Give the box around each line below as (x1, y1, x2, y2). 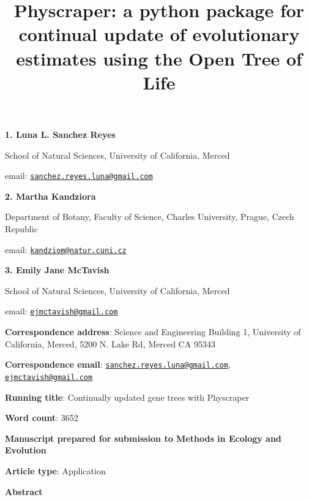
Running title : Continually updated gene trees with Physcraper (5, 390, 250, 403)
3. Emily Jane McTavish (5, 263, 110, 276)
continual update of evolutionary (18, 21, 300, 47)
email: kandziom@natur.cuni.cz (5, 243, 127, 256)
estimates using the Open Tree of (16, 45, 302, 70)
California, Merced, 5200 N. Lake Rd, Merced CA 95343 (5, 337, 215, 350)
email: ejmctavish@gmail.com (5, 305, 118, 317)
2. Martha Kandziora (5, 189, 96, 202)
